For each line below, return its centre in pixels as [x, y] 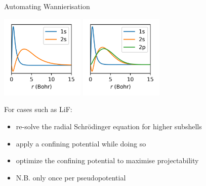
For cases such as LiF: [38, 109]
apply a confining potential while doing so [81, 143]
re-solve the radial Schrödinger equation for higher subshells [109, 126]
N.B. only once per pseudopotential [71, 177]
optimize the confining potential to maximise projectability [107, 160]
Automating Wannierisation [47, 6]
